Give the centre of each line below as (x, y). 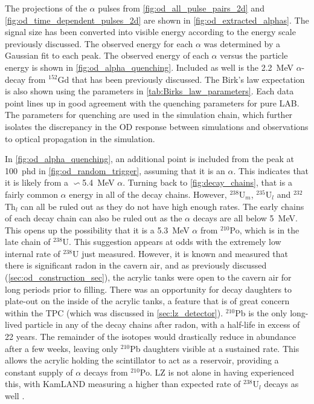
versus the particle (254, 55)
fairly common (31, 194)
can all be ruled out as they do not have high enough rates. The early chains (162, 206)
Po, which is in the (264, 230)
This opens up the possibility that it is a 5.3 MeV (97, 230)
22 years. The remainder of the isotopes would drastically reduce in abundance (150, 337)
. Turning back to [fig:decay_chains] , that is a (207, 182)
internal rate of (33, 253)
